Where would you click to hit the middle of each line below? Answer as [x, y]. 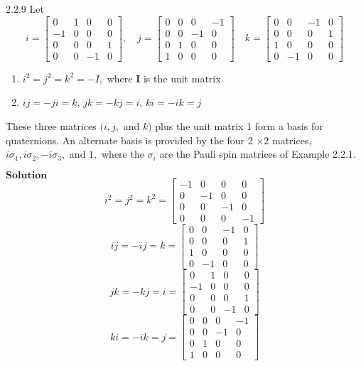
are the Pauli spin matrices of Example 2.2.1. [258, 154]
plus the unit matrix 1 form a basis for [239, 125]
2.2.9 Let [25, 9]
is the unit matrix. [183, 78]
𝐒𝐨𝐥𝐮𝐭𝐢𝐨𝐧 [27, 175]
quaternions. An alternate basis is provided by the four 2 [129, 140]
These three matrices [51, 125]
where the [123, 154]
